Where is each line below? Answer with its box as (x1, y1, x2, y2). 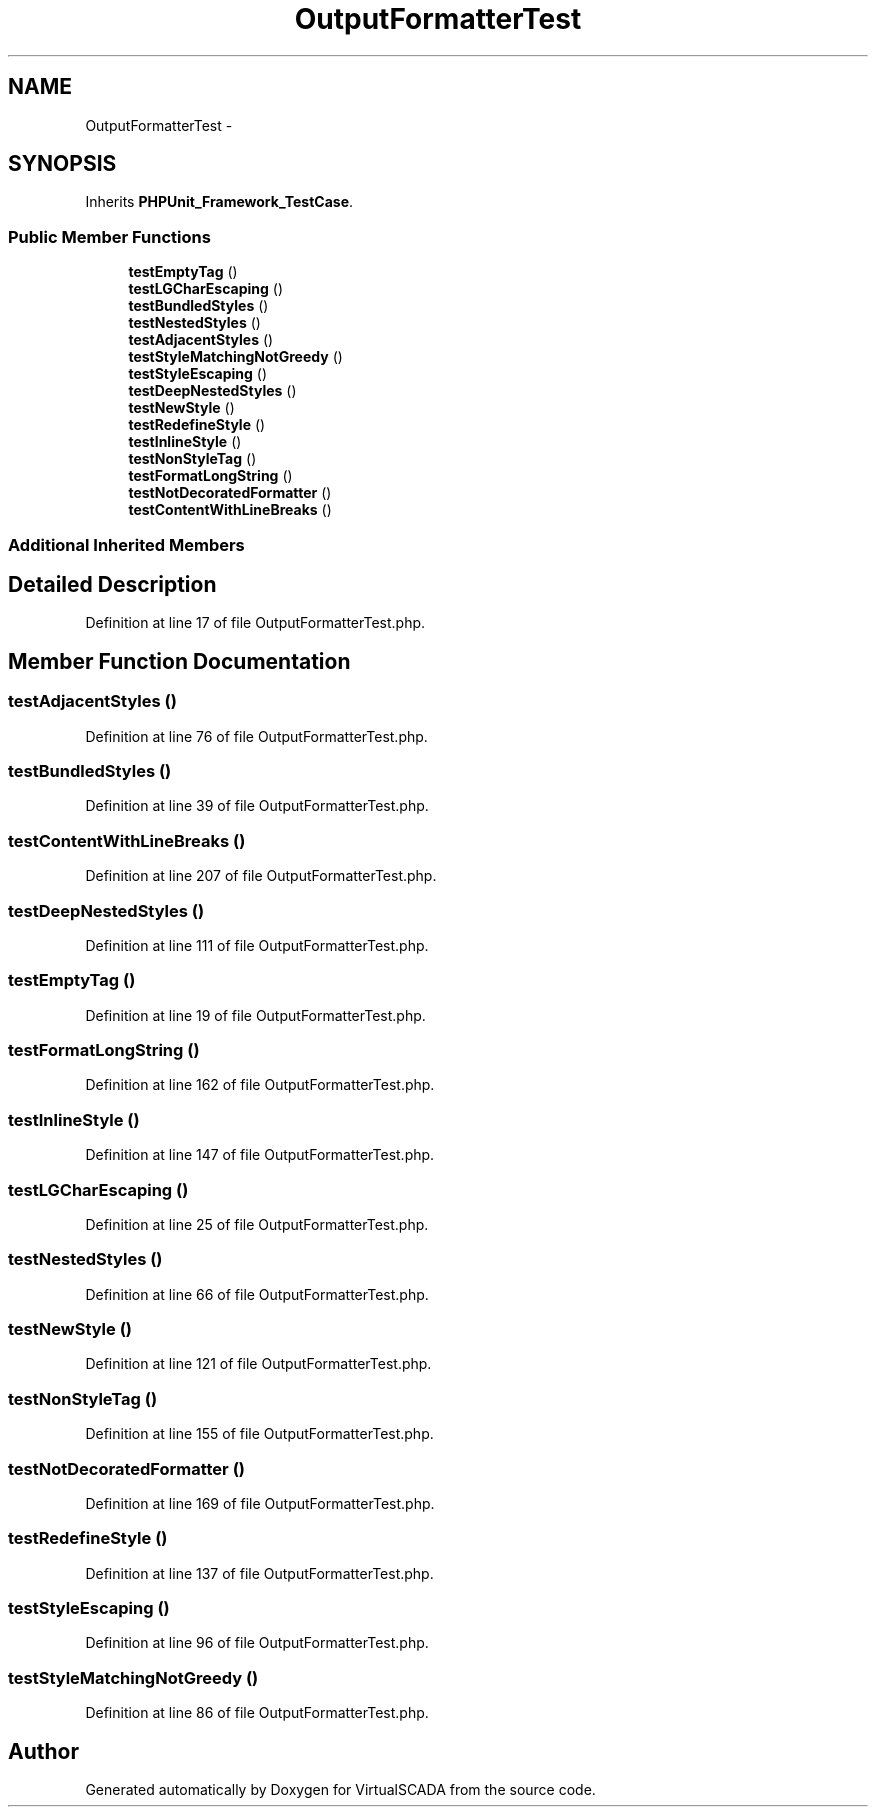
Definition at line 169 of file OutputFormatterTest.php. (85, 1494, 435, 1512)
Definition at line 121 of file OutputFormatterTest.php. (85, 1355, 432, 1373)
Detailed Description (8, 571, 217, 597)
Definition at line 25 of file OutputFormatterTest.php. (85, 1215, 429, 1233)
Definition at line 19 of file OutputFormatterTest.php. (85, 1006, 426, 1024)
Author (8, 1738, 79, 1764)
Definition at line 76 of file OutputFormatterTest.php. (85, 727, 428, 745)
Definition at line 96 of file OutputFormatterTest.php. (85, 1634, 429, 1652)
